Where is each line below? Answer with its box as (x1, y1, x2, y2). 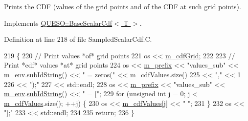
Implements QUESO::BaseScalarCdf (4, 17, 113, 28)
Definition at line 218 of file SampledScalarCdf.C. (4, 34, 152, 44)
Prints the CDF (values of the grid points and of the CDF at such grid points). (4, 1, 241, 11)
